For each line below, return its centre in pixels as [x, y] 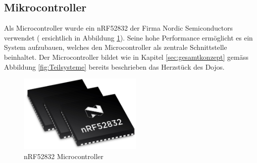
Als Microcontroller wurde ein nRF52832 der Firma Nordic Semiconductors [118, 28]
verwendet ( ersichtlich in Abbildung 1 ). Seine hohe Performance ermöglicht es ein [128, 37]
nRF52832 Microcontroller [64, 156]
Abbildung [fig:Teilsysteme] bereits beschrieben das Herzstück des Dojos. [114, 66]
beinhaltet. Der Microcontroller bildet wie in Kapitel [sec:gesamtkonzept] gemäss [126, 57]
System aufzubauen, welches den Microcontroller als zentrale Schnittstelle [116, 47]
